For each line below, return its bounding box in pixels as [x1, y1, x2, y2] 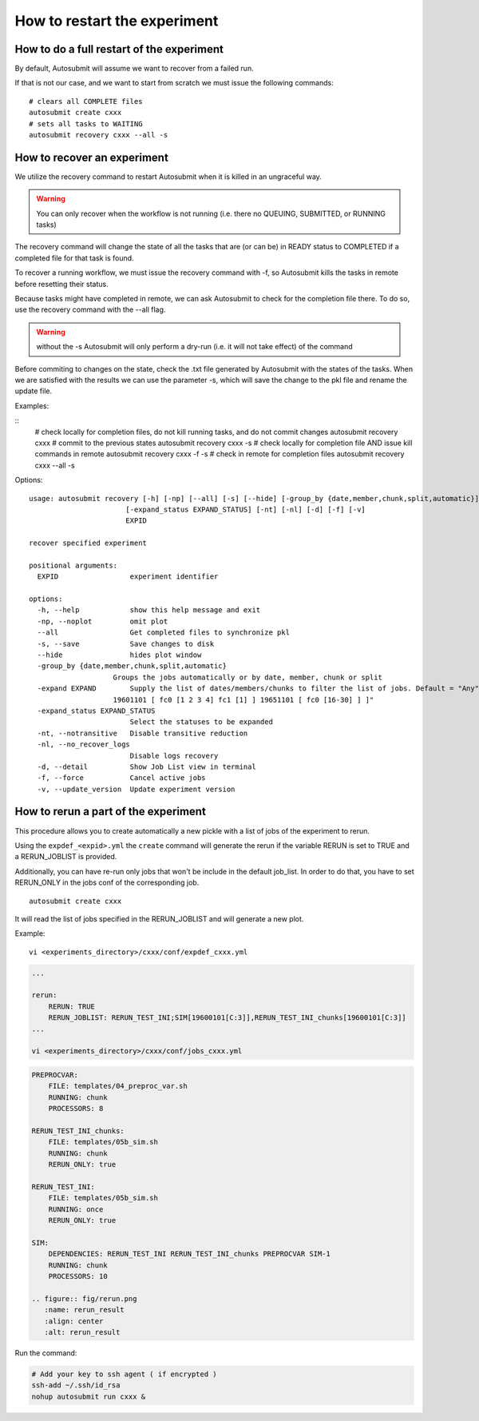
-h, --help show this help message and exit [37, 606, 261, 615]
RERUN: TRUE [48, 1001, 96, 1011]
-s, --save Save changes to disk [37, 639, 215, 648]
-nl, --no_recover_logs [37, 740, 131, 749]
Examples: [14, 400, 49, 411]
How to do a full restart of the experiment [14, 42, 224, 56]
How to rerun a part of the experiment [14, 805, 207, 818]
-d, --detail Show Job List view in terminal [37, 762, 257, 771]
